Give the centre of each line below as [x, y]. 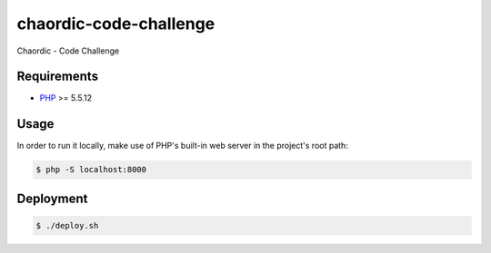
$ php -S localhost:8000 [91, 170]
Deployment [52, 198]
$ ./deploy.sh [67, 225]
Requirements [58, 77]
